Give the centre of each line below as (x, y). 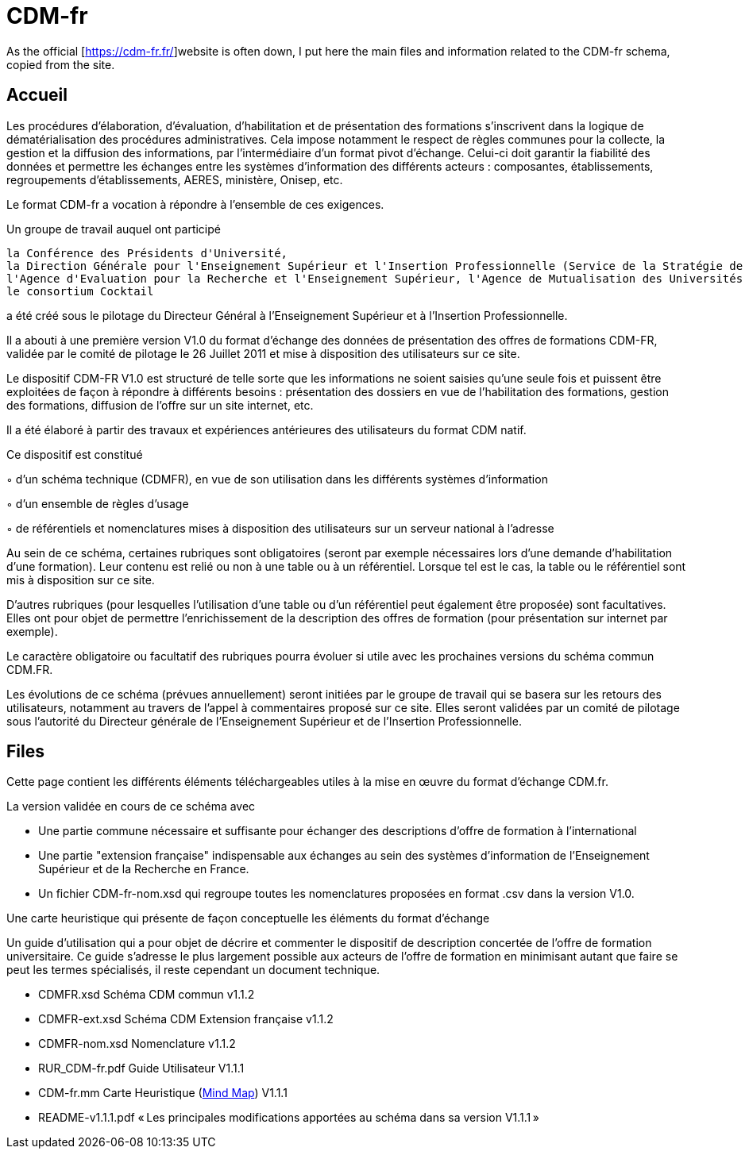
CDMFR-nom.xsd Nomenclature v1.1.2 (137, 1044)
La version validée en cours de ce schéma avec (131, 807)
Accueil (37, 95)
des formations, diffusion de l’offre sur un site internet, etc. (160, 405)
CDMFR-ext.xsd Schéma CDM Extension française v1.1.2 (186, 1019)
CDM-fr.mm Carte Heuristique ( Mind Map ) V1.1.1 (163, 1093)
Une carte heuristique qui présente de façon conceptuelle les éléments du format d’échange (248, 918)
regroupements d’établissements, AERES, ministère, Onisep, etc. (175, 179)
